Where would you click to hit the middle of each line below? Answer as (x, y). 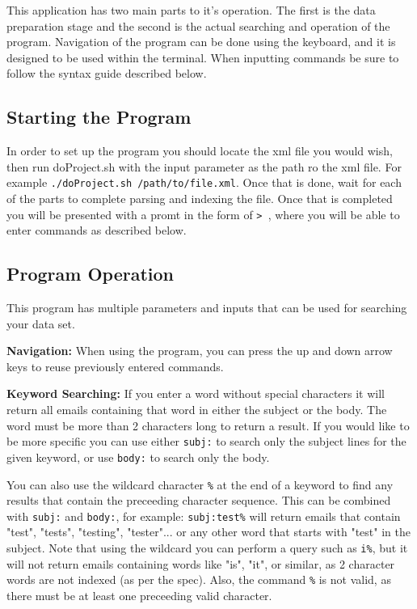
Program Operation (91, 274)
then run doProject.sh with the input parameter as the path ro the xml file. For (204, 166)
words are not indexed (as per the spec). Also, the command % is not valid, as (199, 579)
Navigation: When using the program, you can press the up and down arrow (200, 351)
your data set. (41, 323)
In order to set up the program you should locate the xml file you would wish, (200, 151)
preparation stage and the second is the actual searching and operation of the (198, 25)
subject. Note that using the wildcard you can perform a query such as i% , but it (207, 548)
